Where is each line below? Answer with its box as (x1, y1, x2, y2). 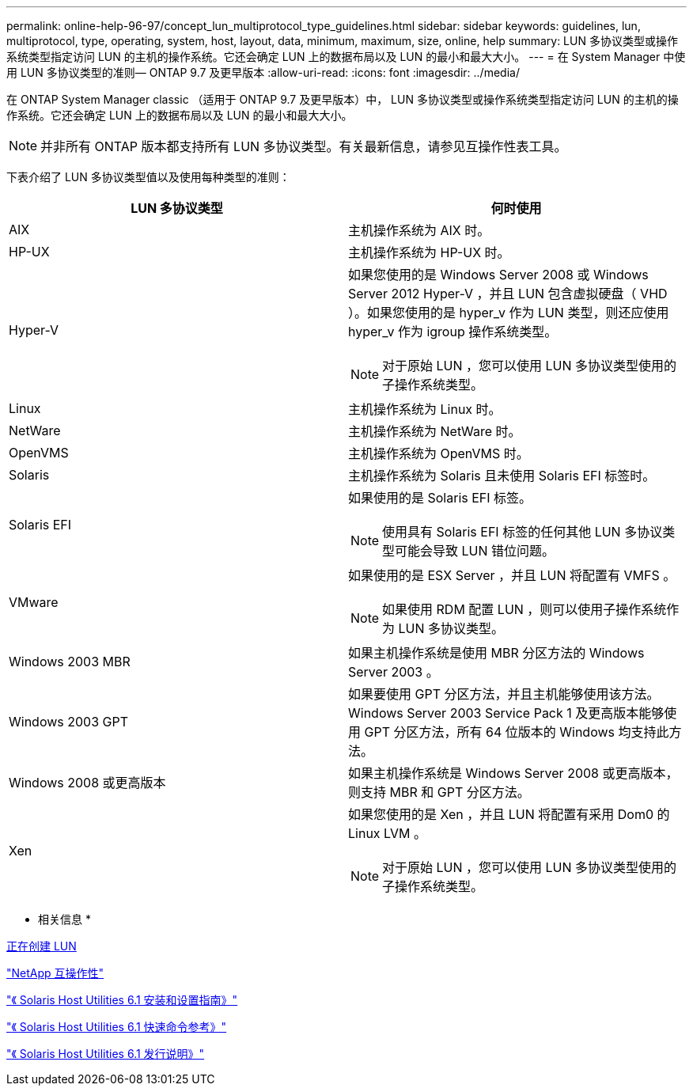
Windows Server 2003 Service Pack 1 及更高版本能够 (348, 705, 665, 721)
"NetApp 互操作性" (6, 966, 104, 980)
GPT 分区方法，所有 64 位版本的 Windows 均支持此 (364, 724, 669, 740)
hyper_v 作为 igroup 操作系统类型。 (348, 324, 558, 339)
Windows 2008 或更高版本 (9, 775, 166, 791)
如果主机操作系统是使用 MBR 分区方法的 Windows (348, 645, 645, 661)
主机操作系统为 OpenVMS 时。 (348, 446, 529, 461)
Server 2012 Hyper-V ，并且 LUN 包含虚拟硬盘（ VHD (348, 286, 668, 301)
